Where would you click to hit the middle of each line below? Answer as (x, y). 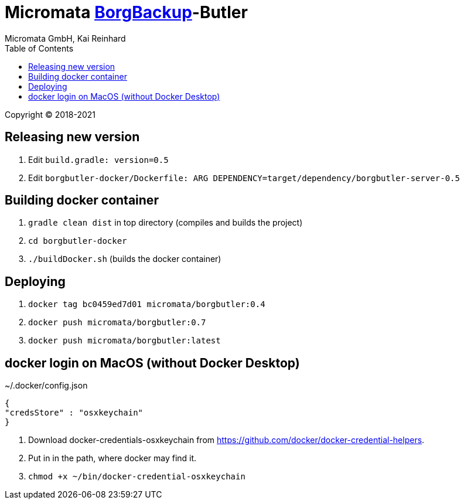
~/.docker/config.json (46, 386)
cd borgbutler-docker (78, 241)
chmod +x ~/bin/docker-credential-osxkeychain (137, 477)
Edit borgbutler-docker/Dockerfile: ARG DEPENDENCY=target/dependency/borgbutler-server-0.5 (244, 178)
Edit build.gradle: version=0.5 (98, 159)
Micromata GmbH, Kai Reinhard (65, 38)
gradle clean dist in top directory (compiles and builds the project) (166, 223)
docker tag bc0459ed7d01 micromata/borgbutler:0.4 (147, 304)
